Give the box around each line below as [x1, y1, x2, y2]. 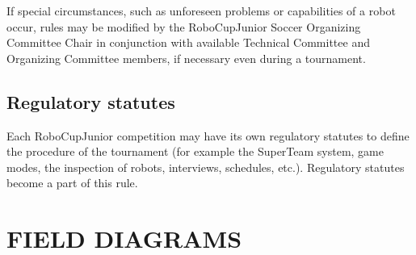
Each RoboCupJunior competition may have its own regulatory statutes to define [6, 127, 410, 144]
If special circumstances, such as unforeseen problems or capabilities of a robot [6, 2, 396, 19]
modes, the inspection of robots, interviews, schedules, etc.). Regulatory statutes [6, 158, 405, 175]
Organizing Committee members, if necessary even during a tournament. [6, 49, 366, 66]
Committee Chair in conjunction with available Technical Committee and [6, 34, 370, 51]
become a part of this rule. [6, 174, 138, 191]
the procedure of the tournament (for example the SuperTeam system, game [6, 143, 384, 160]
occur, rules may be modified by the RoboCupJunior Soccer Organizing [6, 18, 361, 35]
